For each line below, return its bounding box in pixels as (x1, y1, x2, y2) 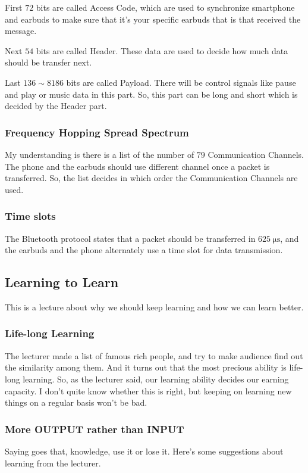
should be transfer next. (5, 56, 92, 69)
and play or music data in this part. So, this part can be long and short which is (5, 88, 298, 100)
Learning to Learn (5, 273, 119, 291)
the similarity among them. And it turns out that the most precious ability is (5, 361, 287, 374)
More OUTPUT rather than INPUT (5, 421, 184, 436)
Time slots (5, 209, 56, 223)
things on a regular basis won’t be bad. (5, 396, 147, 409)
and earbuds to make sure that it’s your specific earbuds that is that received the (5, 13, 301, 25)
